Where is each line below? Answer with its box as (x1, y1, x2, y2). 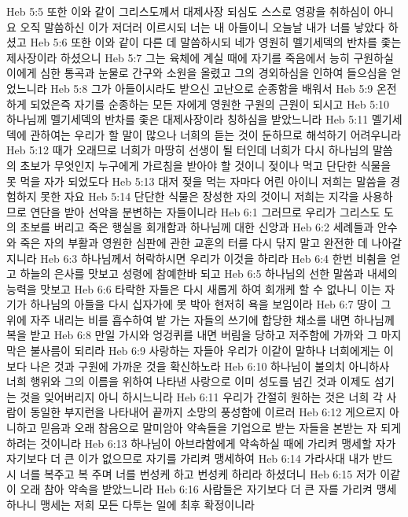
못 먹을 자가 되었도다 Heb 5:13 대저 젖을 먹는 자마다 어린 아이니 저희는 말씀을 (6, 172, 387, 189)
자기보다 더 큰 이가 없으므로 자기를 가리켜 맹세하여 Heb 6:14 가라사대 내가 (6, 450, 369, 467)
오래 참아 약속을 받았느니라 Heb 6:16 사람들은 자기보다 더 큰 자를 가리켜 (20, 481, 373, 497)
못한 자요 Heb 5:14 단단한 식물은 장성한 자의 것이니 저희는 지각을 (40, 188, 359, 205)
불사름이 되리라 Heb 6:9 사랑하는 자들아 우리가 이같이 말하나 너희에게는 (30, 342, 380, 359)
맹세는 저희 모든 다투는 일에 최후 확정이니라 (40, 497, 255, 512)
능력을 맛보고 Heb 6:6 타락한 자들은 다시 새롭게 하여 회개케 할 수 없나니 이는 (6, 280, 381, 297)
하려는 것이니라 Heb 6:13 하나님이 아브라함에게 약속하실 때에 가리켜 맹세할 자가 (6, 434, 396, 451)
